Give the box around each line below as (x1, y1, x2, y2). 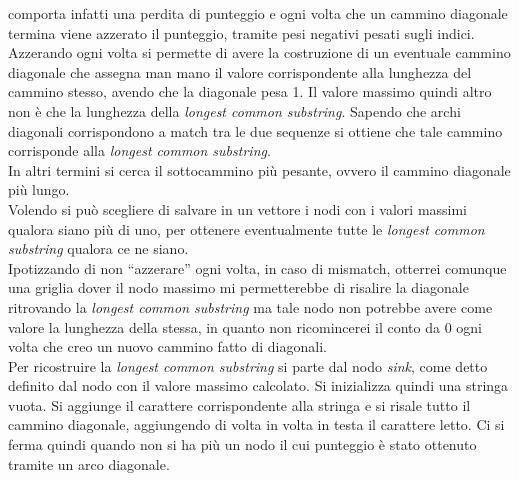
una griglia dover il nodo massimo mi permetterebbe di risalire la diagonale (8, 277, 469, 298)
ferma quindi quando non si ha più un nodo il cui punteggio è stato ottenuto (8, 434, 477, 455)
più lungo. (8, 179, 70, 200)
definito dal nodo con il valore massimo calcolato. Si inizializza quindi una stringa (8, 375, 509, 396)
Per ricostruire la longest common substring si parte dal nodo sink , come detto (8, 355, 488, 376)
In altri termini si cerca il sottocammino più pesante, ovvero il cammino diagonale (8, 159, 511, 180)
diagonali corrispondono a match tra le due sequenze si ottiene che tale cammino (8, 120, 503, 141)
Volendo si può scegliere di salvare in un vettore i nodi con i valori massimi (8, 198, 468, 219)
